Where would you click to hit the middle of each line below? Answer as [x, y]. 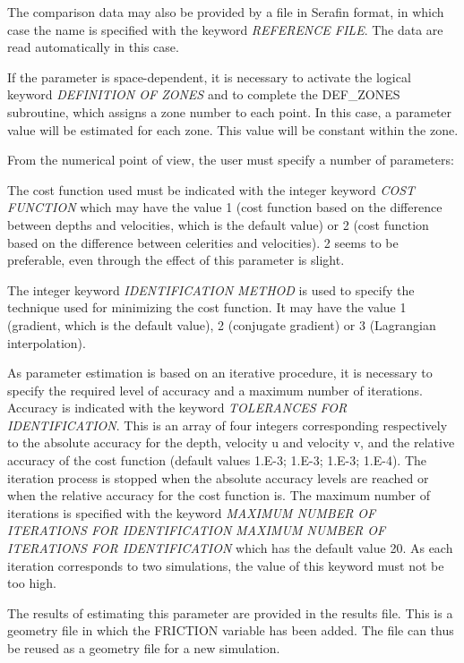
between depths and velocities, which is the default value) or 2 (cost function [218, 224]
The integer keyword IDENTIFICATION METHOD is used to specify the [211, 289]
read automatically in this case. [93, 47]
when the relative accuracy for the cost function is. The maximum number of [219, 495]
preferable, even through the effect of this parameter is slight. [176, 260]
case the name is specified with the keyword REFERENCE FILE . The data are [225, 29]
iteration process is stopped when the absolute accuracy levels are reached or [218, 477]
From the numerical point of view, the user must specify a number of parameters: [231, 160]
